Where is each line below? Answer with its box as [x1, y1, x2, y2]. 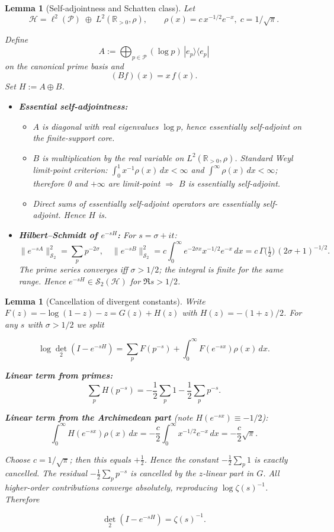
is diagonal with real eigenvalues [42, 120, 159, 132]
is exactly [253, 453, 288, 465]
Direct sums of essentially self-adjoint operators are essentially [33, 197, 260, 209]
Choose [5, 453, 30, 465]
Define [5, 33, 28, 46]
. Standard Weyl [235, 151, 293, 164]
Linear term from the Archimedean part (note [5, 411, 193, 423]
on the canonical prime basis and [5, 59, 124, 72]
